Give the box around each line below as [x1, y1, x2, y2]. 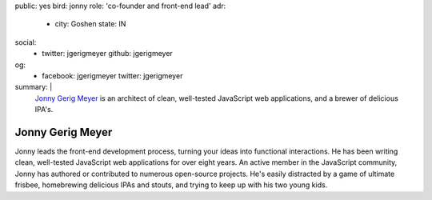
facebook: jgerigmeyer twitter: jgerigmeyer [42, 70, 183, 80]
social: [14, 37, 37, 47]
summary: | [14, 82, 53, 92]
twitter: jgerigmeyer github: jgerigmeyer [42, 49, 174, 58]
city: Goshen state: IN [54, 19, 126, 29]
